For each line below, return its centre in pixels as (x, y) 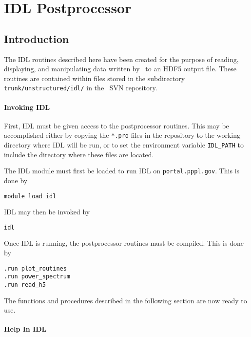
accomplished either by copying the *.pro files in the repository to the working (122, 135)
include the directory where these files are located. (79, 154)
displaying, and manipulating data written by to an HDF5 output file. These (120, 69)
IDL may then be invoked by (47, 212)
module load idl (30, 196)
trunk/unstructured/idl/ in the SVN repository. (81, 88)
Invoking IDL (27, 107)
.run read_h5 (25, 284)
